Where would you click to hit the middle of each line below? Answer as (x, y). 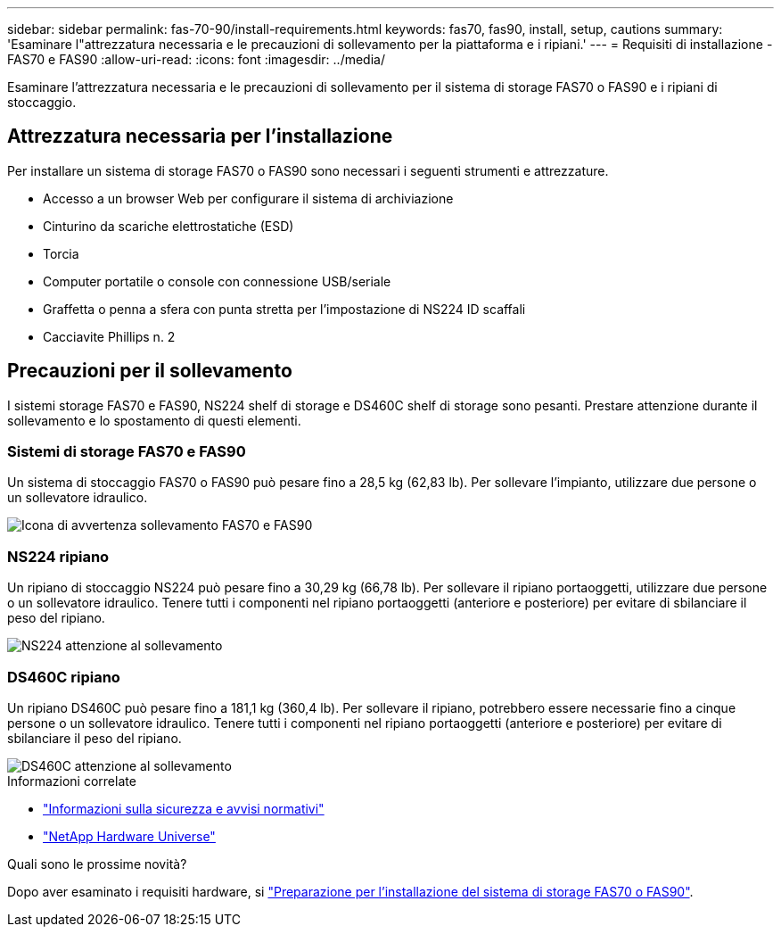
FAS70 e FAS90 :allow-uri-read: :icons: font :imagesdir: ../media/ (196, 59)
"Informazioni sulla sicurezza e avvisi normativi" (184, 808)
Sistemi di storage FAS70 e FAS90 (127, 452)
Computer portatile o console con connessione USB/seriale (217, 281)
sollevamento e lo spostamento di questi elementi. (154, 420)
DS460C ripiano (64, 677)
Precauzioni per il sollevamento (150, 371)
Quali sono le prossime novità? (97, 864)
